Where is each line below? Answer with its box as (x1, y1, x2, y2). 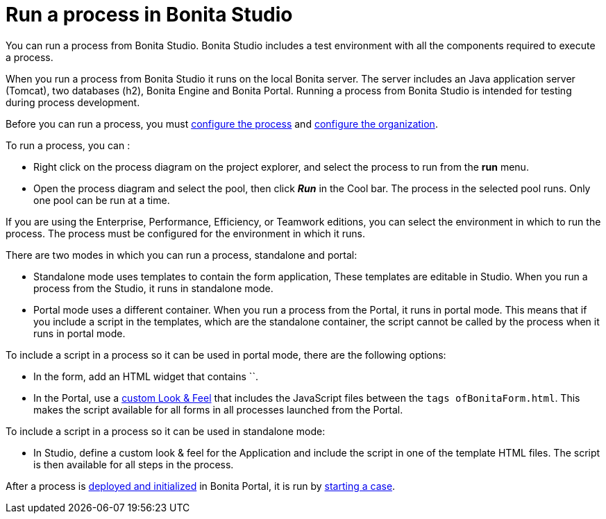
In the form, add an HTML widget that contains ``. (33, 370, 258, 382)
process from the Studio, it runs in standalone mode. (33, 282, 273, 294)
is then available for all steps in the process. (33, 458, 234, 470)
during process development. (6, 96, 140, 108)
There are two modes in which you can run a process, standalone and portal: (6, 248, 357, 261)
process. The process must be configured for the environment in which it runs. (6, 227, 365, 239)
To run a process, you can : (6, 139, 131, 151)
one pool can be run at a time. (33, 194, 170, 206)
